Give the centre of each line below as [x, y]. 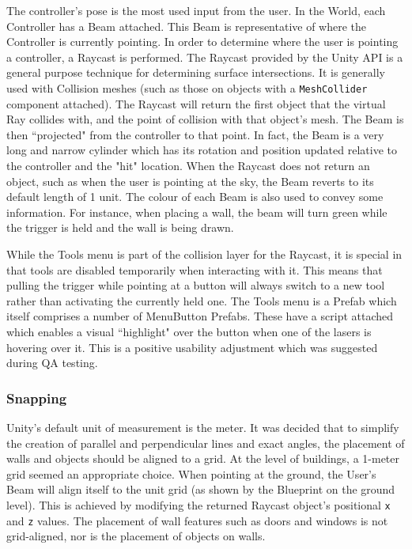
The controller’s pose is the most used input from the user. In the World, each [196, 10]
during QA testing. [52, 363]
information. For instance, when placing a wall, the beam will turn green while [197, 212]
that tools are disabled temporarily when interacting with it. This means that [195, 269]
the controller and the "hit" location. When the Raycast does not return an [188, 165]
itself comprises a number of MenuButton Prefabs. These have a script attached [200, 316]
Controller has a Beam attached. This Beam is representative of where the [187, 26]
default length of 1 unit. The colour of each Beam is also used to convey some [195, 197]
